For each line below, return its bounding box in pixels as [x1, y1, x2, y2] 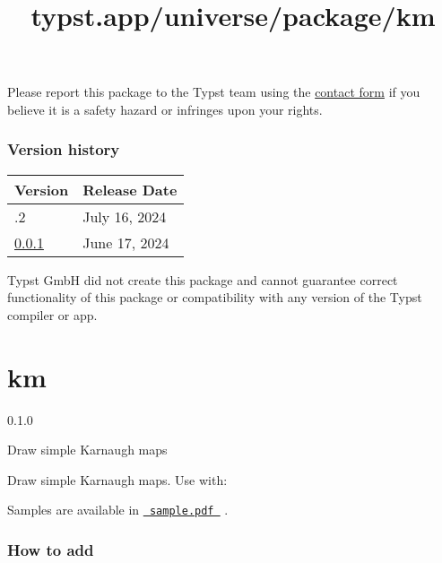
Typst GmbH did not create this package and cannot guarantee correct [7, 270, 398, 289]
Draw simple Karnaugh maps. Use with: [7, 470, 228, 489]
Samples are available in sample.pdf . [7, 500, 229, 519]
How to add [7, 539, 94, 561]
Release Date [82, 178, 178, 200]
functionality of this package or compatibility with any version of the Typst [7, 288, 422, 307]
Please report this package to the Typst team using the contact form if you [7, 82, 420, 101]
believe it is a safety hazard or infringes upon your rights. [7, 100, 323, 118]
